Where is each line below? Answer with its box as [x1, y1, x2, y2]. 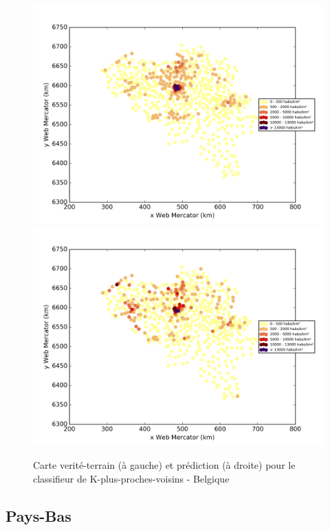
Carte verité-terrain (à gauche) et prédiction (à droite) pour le [33, 458, 296, 472]
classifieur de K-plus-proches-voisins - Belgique [33, 471, 230, 485]
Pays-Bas [5, 505, 71, 526]
